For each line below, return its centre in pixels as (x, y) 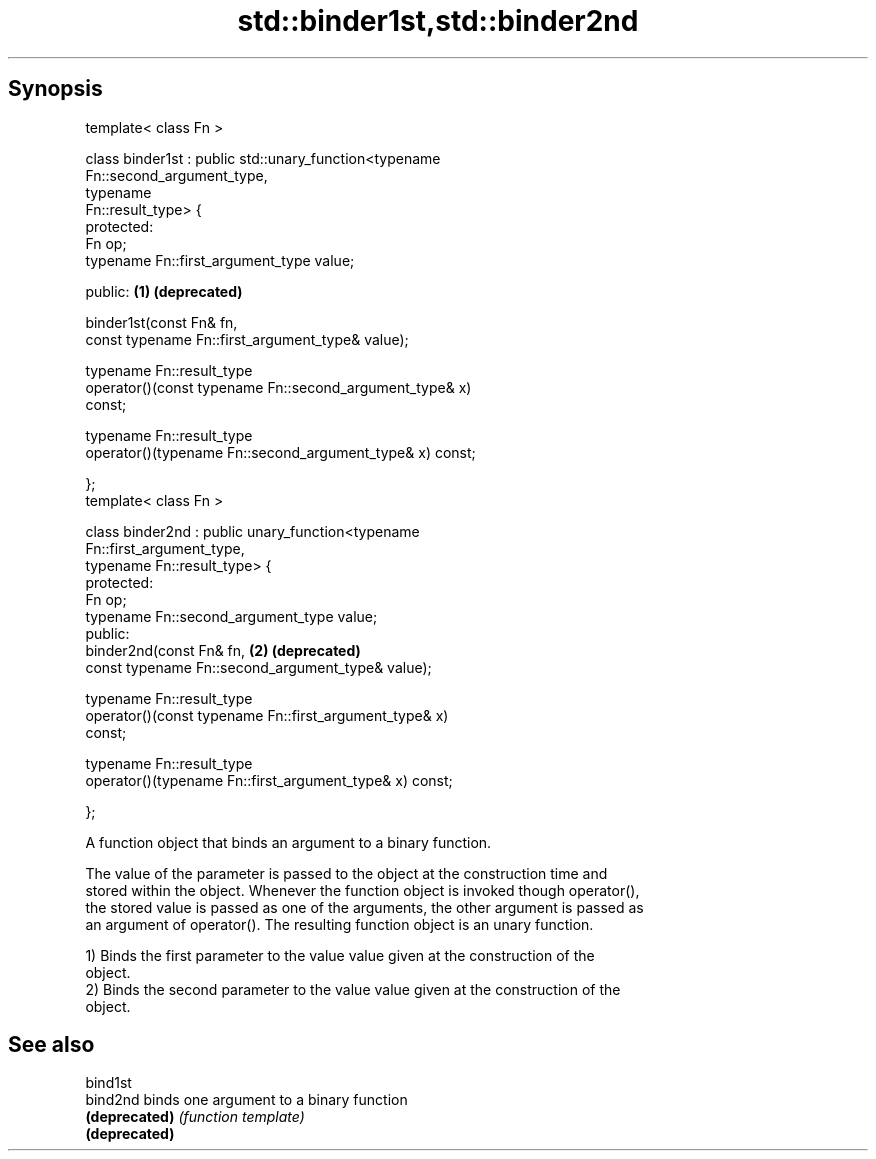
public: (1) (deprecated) (164, 291)
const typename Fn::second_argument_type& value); (258, 667)
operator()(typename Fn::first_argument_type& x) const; (269, 780)
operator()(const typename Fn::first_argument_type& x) (267, 715)
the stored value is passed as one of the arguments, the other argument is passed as (364, 907)
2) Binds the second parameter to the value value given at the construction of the (353, 989)
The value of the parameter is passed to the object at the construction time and (346, 873)
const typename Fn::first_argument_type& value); (247, 339)
